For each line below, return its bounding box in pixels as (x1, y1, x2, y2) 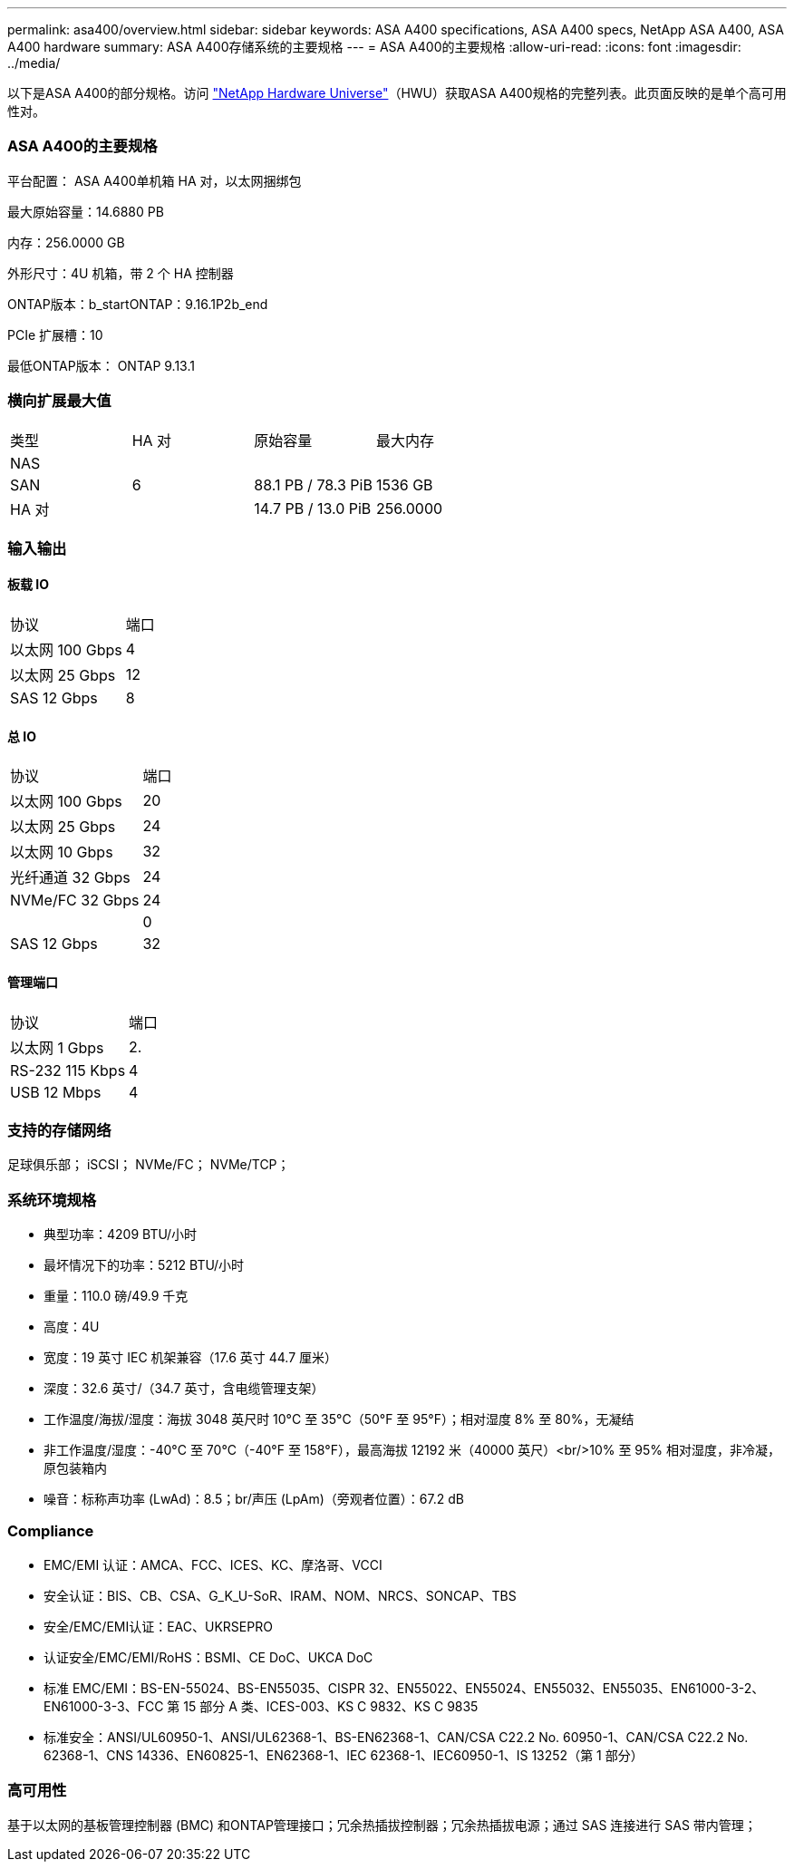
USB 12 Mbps (10, 1082, 102, 1101)
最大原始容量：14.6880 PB (7, 203, 164, 219)
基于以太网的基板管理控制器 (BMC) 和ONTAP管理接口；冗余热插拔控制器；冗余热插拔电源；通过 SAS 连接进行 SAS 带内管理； (7, 1816, 757, 1833)
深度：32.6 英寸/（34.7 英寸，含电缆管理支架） (44, 1380, 324, 1397)
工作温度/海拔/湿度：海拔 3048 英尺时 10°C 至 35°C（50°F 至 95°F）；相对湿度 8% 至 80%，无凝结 (44, 1411, 634, 1428)
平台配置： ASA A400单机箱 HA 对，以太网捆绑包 (7, 172, 302, 189)
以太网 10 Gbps (10, 843, 113, 862)
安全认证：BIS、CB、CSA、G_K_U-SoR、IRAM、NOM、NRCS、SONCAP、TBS (44, 1587, 517, 1603)
